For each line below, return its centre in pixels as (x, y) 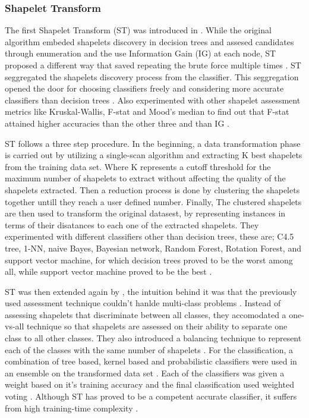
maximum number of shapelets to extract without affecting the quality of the (145, 178)
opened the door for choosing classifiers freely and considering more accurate (144, 88)
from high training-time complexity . (72, 408)
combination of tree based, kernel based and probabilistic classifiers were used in (151, 361)
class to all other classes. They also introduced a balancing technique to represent (153, 338)
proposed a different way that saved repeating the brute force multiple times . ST (153, 65)
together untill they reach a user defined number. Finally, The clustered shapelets (153, 201)
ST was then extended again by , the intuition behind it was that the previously (151, 291)
